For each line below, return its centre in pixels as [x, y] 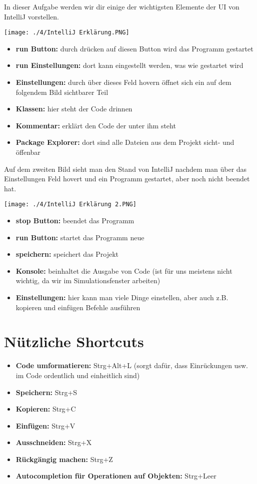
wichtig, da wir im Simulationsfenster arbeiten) [88, 280]
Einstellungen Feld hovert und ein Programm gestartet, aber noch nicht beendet [127, 179]
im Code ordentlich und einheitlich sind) [78, 375]
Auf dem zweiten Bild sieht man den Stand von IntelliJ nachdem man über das [125, 169]
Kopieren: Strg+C [46, 409]
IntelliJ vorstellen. [31, 16]
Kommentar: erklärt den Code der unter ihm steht [96, 125]
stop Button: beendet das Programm [75, 221]
